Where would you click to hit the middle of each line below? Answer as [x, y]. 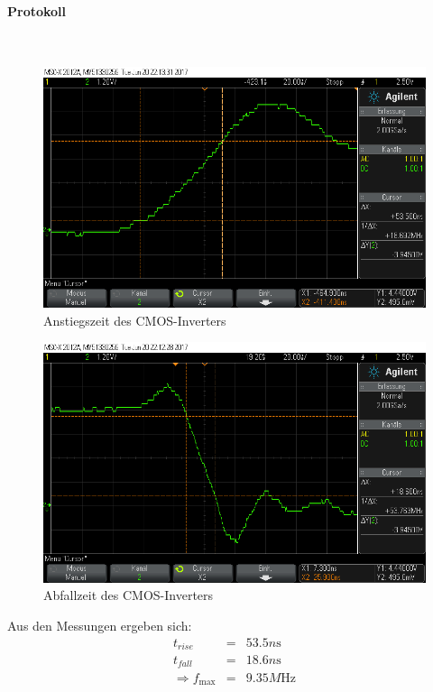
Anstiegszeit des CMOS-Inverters [135, 320]
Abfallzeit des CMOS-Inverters [129, 595]
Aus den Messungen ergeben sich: [100, 625]
